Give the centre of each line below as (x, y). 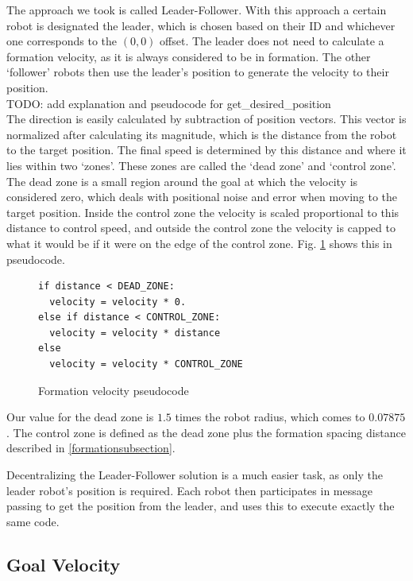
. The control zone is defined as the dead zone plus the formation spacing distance (206, 432)
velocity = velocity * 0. (118, 302)
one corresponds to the (62, 41)
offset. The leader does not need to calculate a (272, 41)
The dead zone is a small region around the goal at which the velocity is (182, 181)
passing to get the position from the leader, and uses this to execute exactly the (201, 506)
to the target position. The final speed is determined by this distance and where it (206, 150)
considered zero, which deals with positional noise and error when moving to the (202, 197)
